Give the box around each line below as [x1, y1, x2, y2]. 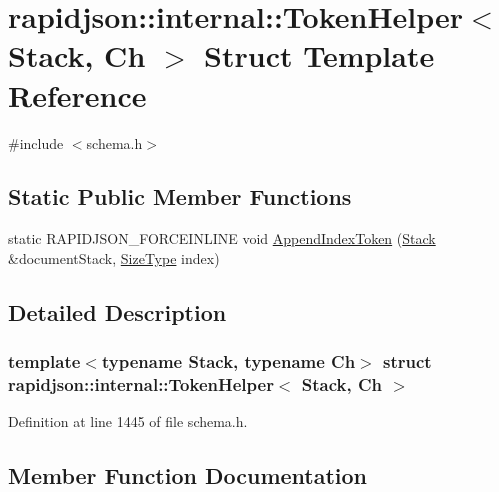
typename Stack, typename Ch [101, 349, 356, 374]
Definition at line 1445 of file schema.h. [8, 411, 248, 432]
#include [8, 132, 64, 153]
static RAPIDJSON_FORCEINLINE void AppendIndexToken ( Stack [8, 228, 436, 249]
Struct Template [204, 35, 435, 76]
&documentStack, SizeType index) [8, 247, 220, 268]
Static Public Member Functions [8, 181, 352, 212]
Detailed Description [8, 296, 227, 327]
